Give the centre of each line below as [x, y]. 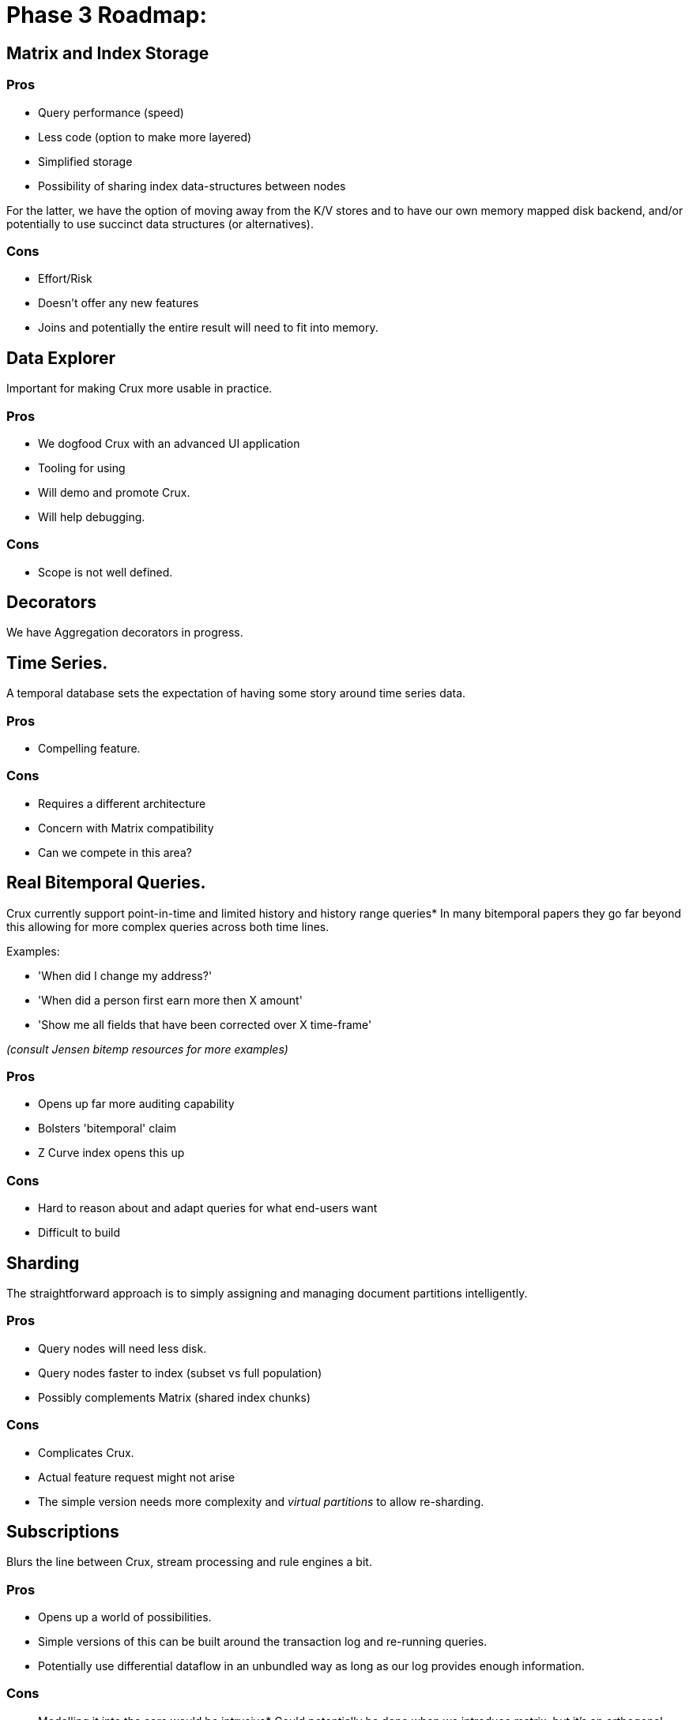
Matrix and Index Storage [108, 53]
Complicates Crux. [86, 1452]
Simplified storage [85, 161]
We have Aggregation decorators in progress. [125, 633]
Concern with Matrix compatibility [126, 828]
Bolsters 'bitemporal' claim [107, 1129]
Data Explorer [61, 358]
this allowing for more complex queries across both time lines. [168, 926]
